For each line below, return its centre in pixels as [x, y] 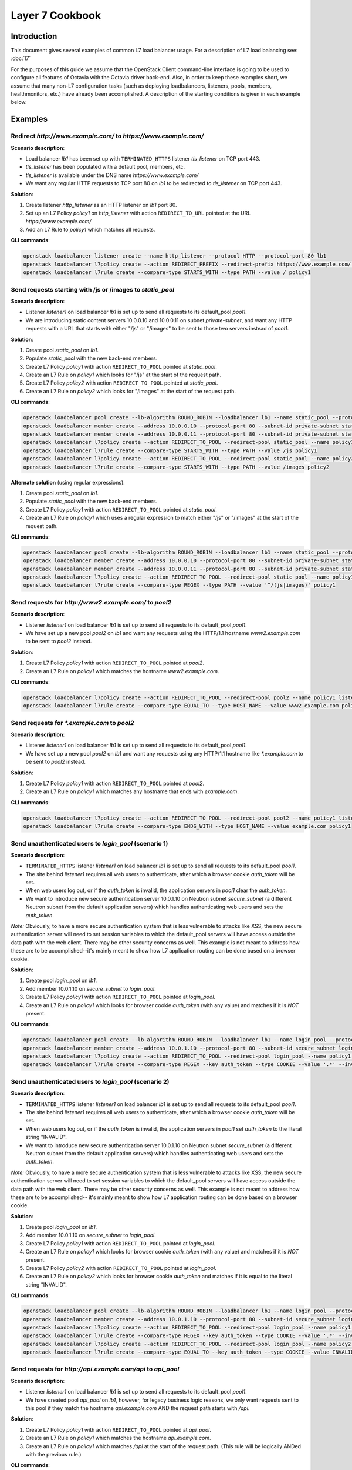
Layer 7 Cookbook [56, 15]
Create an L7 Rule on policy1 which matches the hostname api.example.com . [118, 1438]
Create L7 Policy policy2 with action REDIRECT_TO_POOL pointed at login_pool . [121, 1268]
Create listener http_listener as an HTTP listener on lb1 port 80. [101, 205]
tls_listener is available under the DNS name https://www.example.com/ [112, 175]
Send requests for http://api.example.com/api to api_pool [95, 1369]
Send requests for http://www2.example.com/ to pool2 [91, 602]
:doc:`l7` [21, 58]
